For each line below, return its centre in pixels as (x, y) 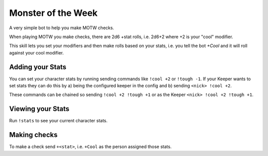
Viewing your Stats (39, 109)
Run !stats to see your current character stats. (58, 121)
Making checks (33, 135)
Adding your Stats (38, 67)
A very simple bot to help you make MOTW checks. (62, 28)
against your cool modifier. (36, 52)
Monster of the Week (53, 13)
